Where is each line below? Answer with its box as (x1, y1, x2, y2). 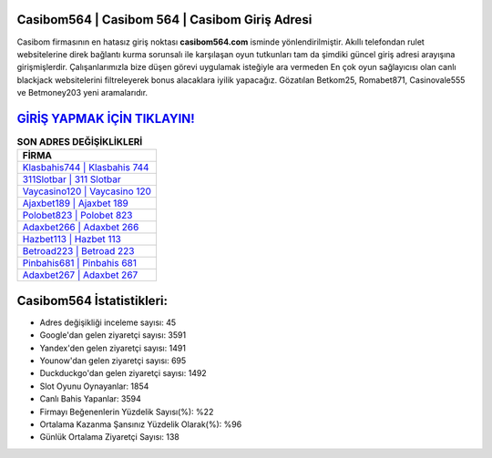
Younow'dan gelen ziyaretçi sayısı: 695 (39, 355, 187, 366)
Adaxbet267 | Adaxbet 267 (22, 269, 138, 281)
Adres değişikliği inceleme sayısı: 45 (39, 317, 177, 328)
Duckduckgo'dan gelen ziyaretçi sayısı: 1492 (39, 368, 207, 379)
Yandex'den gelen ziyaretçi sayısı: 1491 (39, 342, 187, 353)
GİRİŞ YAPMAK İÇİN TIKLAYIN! (16, 110, 195, 127)
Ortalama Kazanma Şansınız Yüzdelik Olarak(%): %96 (39, 419, 242, 430)
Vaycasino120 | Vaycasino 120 (22, 185, 152, 198)
